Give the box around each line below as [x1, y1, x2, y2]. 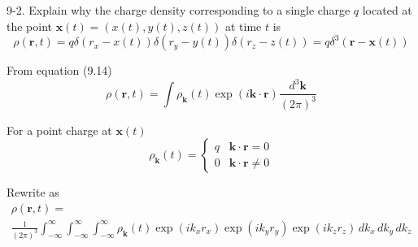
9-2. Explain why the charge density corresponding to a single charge [7, 2, 351, 18]
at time [224, 17, 262, 34]
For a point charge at [7, 121, 112, 138]
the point [7, 17, 53, 34]
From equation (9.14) [7, 62, 112, 79]
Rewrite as [7, 184, 59, 201]
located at [362, 2, 412, 18]
